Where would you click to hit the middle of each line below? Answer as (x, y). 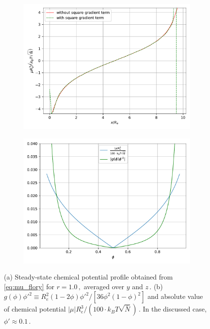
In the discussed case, (175, 309)
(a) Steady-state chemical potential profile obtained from (89, 277)
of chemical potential (35, 309)
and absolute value (175, 296)
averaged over (104, 286)
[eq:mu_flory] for (29, 286)
